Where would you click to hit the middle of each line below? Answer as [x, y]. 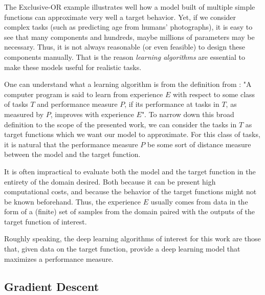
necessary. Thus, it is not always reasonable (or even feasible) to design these [125, 47]
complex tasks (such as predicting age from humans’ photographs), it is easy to [128, 27]
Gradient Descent [52, 286]
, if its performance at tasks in [172, 104]
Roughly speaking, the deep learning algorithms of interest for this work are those [132, 239]
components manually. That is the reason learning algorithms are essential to [125, 56]
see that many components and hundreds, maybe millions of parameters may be [129, 37]
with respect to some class [214, 94]
